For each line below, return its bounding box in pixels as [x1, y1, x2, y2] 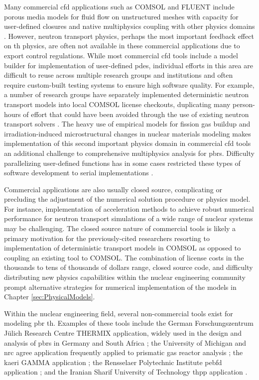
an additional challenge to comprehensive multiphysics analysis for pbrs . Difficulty [4, 147, 255, 158]
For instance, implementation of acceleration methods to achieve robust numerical [4, 203, 254, 214]
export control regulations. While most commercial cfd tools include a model [4, 50, 238, 60]
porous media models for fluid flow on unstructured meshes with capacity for [4, 11, 239, 21]
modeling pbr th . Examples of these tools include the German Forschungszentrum [4, 318, 254, 328]
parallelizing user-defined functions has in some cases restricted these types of [4, 157, 241, 168]
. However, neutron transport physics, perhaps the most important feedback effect [4, 30, 254, 41]
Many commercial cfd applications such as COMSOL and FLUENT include [4, 1, 235, 11]
